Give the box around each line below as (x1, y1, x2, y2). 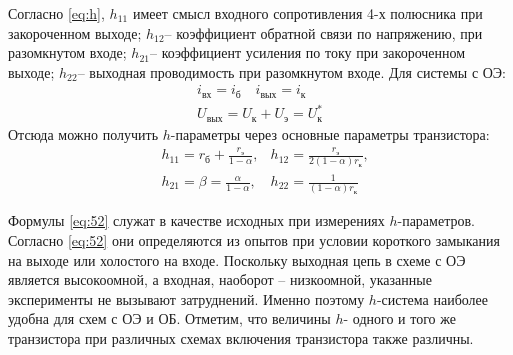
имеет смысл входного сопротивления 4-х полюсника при (132, 3, 483, 23)
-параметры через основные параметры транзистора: (170, 123, 490, 144)
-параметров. (397, 210, 475, 231)
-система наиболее (376, 288, 488, 309)
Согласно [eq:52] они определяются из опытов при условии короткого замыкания (8, 229, 501, 250)
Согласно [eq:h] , (8, 3, 105, 23)
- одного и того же (343, 308, 456, 329)
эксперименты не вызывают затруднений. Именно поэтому (8, 288, 365, 309)
